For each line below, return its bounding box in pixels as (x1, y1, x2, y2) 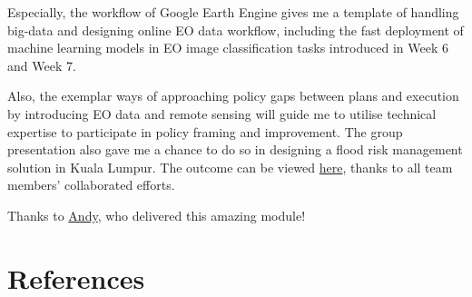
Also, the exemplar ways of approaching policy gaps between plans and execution (7, 86, 459, 105)
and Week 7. (7, 55, 76, 74)
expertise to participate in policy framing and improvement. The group (7, 122, 403, 141)
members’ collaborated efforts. (7, 175, 175, 194)
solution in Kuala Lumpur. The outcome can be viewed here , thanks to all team (7, 157, 453, 176)
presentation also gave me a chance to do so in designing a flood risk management (7, 140, 463, 159)
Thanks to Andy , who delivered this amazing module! (7, 205, 306, 224)
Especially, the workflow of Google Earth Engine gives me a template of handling (7, 3, 459, 21)
